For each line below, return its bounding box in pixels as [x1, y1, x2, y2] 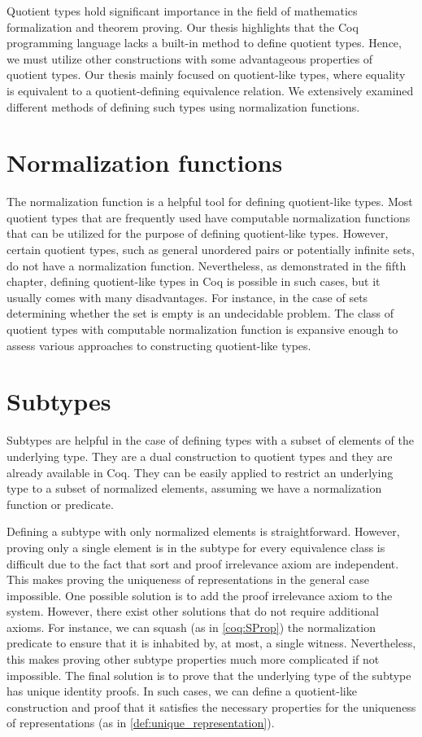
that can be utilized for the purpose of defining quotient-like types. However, [7, 225, 389, 242]
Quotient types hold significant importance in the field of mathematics [7, 2, 358, 19]
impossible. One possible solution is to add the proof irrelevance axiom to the [7, 586, 393, 603]
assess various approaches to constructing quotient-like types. [7, 336, 311, 353]
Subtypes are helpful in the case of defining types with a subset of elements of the [7, 432, 414, 449]
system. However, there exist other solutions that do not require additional [7, 603, 379, 620]
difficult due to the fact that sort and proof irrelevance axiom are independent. [7, 555, 399, 572]
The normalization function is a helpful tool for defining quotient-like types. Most [7, 193, 413, 210]
